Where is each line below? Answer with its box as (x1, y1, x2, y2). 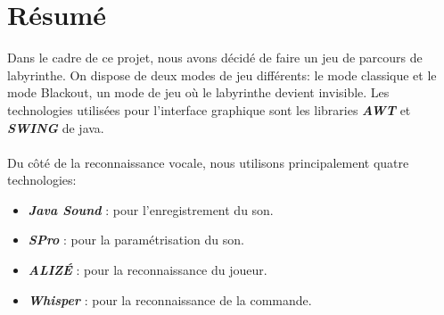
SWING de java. (7, 118, 104, 137)
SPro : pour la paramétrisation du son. (28, 230, 244, 249)
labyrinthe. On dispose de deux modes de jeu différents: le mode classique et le (7, 65, 437, 84)
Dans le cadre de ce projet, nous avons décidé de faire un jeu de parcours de (7, 48, 423, 67)
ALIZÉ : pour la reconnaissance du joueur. (28, 261, 267, 279)
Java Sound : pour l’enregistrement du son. (28, 200, 274, 219)
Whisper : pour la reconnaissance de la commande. (28, 290, 312, 309)
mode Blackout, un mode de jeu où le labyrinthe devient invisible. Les (7, 83, 390, 102)
